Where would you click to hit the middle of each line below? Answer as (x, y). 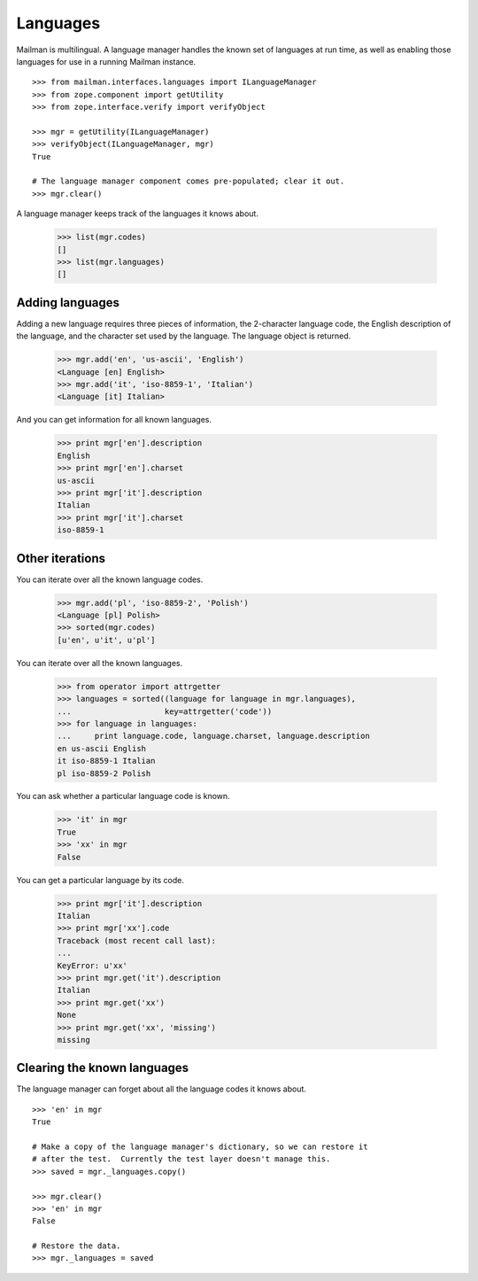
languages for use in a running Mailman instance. (106, 61)
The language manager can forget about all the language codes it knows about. (162, 1089)
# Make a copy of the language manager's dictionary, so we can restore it (200, 1146)
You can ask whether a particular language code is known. (123, 796)
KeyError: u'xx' (93, 965)
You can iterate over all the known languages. (100, 663)
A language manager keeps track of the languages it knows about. (137, 213)
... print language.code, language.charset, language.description (214, 736)
